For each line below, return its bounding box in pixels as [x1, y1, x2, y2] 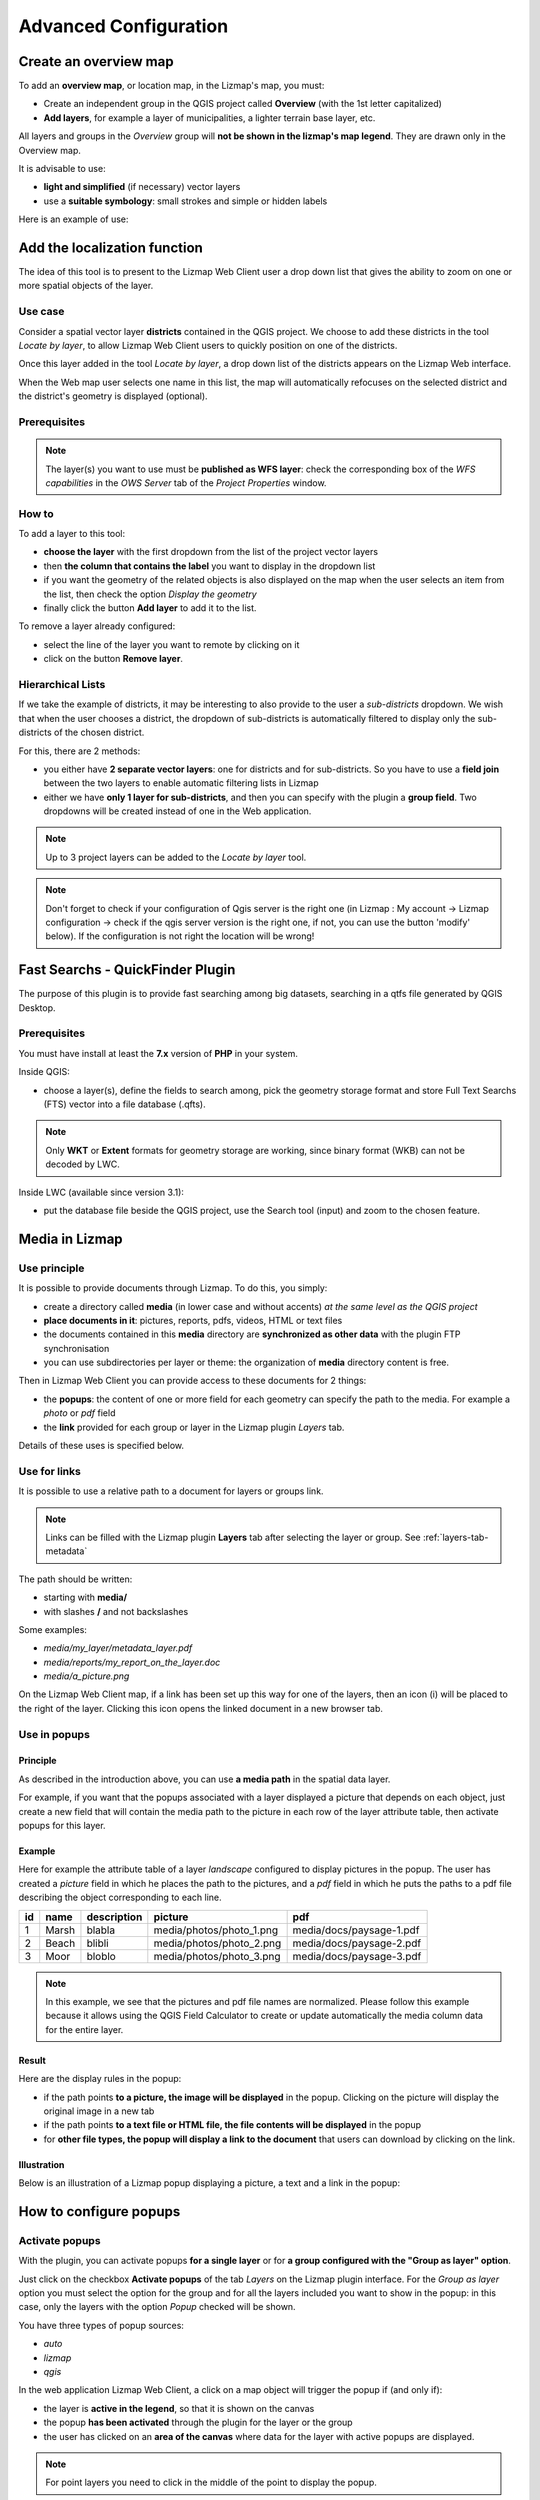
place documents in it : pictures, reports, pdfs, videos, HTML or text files [43, 1314, 343, 1326]
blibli [86, 1936, 109, 1950]
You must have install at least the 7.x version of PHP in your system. [18, 1047, 299, 1059]
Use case [18, 305, 65, 319]
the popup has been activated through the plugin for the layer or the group [43, 2416, 354, 2429]
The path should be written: [18, 1573, 133, 1585]
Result [18, 2054, 47, 2066]
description [86, 1910, 143, 1924]
